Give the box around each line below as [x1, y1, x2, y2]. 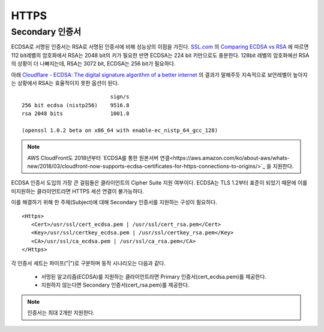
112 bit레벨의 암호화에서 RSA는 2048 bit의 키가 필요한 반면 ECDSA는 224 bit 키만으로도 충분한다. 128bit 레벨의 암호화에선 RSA [11, 52, 310, 59]
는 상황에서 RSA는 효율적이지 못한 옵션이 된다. [11, 79, 119, 86]
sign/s [110, 93, 130, 100]
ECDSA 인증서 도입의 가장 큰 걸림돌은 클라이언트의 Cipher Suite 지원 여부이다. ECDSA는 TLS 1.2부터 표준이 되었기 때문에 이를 [11, 179, 308, 186]
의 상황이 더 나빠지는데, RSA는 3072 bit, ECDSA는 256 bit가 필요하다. [11, 60, 176, 67]
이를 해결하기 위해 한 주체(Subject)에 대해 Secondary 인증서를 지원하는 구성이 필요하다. [11, 198, 217, 206]
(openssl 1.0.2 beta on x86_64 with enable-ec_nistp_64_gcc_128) [22, 126, 218, 134]
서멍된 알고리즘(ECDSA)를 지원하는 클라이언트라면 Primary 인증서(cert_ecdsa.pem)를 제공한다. [41, 273, 267, 280]
